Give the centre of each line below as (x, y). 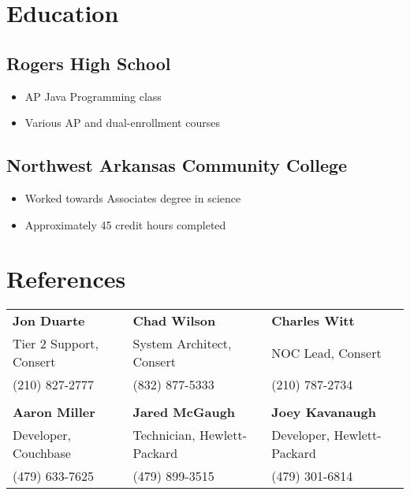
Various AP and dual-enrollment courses (122, 123)
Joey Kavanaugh (324, 412)
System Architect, (182, 344)
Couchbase (42, 453)
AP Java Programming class (93, 96)
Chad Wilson (174, 321)
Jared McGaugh (184, 412)
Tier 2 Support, (56, 344)
